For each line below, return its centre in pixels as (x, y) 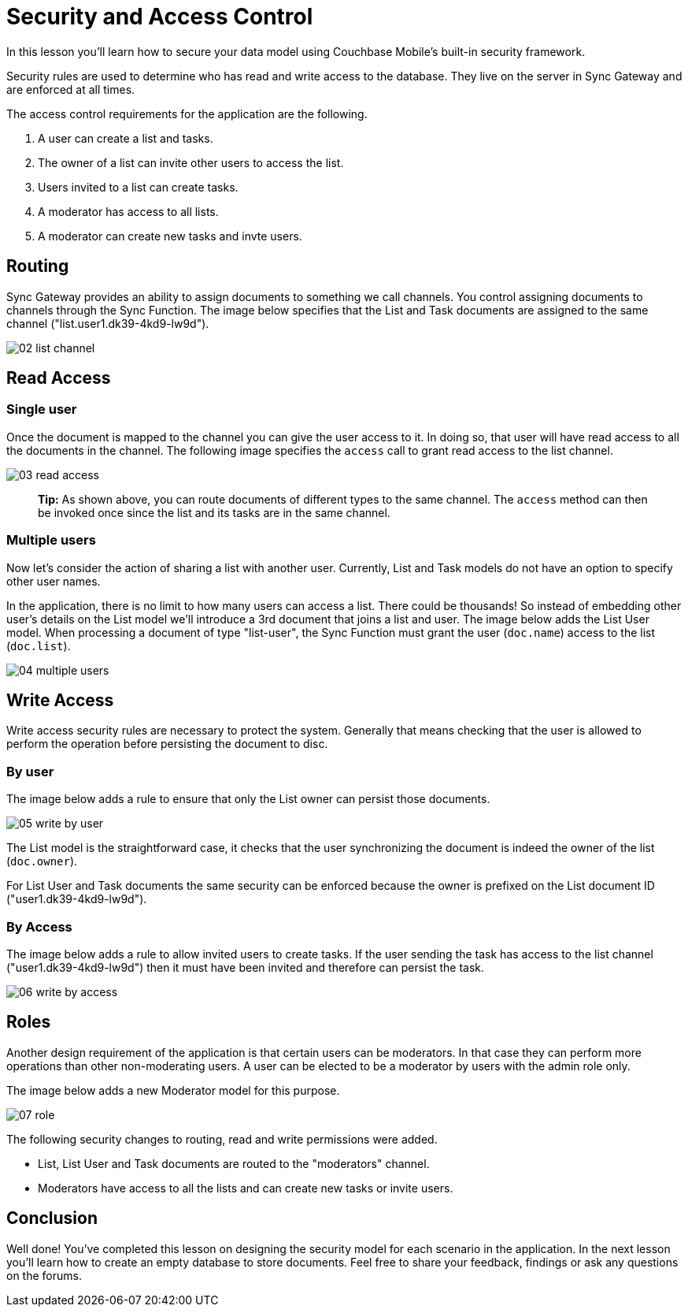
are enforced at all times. (71, 89)
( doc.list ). (39, 645)
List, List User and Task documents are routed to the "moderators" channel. (234, 1163)
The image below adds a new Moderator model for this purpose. (173, 1090)
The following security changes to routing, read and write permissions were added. (222, 1139)
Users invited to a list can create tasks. (138, 187)
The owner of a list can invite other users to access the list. (191, 162)
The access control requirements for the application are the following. (187, 113)
